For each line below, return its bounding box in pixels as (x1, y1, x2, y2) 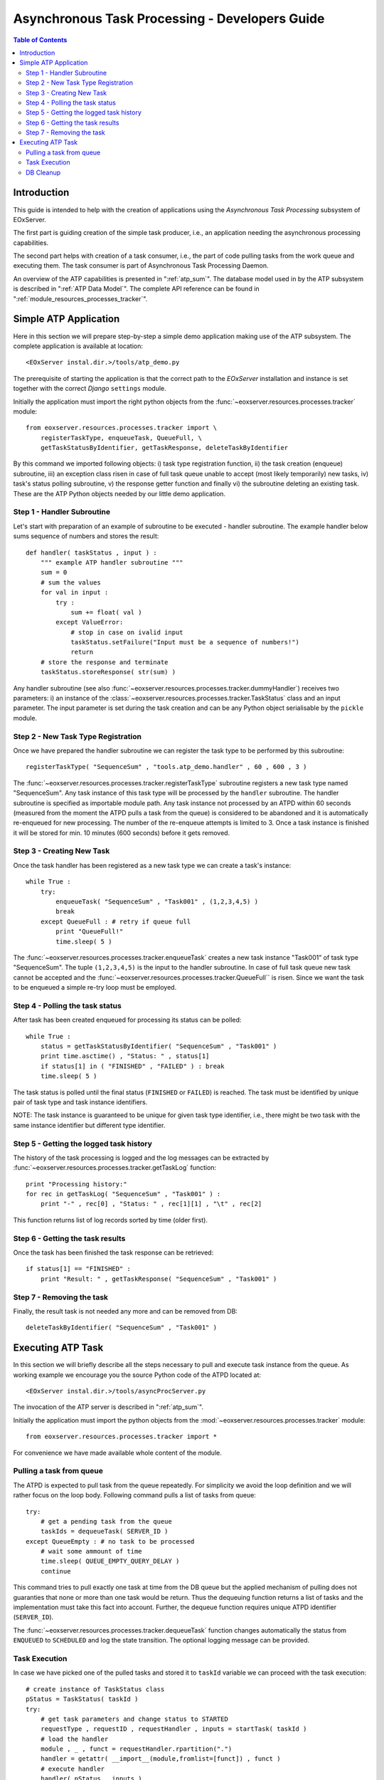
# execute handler (40, 1764, 105, 1773)
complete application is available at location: (13, 342, 144, 350)
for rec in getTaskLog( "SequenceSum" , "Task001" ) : (26, 1190, 221, 1198)
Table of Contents (13, 36, 68, 44)
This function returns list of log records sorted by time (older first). (13, 1215, 208, 1224)
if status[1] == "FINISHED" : (26, 1265, 132, 1273)
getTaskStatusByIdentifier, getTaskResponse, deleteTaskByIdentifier (40, 444, 289, 452)
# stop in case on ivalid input (70, 628, 184, 637)
